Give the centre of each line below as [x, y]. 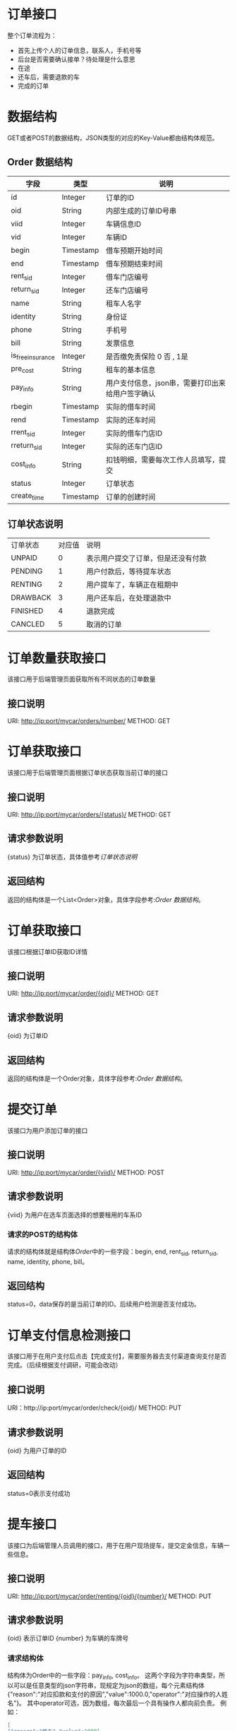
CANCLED [28, 624]
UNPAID [24, 557]
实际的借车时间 [130, 407]
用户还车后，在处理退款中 [129, 597]
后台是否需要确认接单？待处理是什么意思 [76, 59]
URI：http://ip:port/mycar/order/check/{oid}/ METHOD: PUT [95, 1408]
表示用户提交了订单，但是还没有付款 [146, 558]
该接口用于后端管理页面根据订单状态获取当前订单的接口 [87, 773]
